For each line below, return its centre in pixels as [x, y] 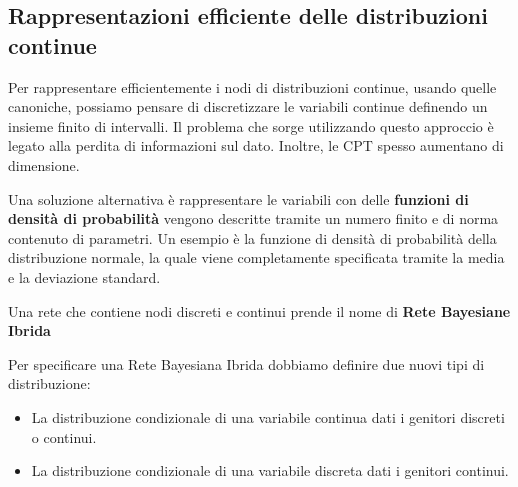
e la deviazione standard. [84, 276]
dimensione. [44, 164]
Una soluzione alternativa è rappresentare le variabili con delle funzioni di [238, 198]
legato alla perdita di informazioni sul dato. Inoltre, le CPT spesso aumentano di [256, 145]
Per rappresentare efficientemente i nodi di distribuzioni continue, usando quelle [252, 86]
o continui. [64, 436]
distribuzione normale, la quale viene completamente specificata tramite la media [256, 257]
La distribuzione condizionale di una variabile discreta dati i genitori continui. [270, 470]
